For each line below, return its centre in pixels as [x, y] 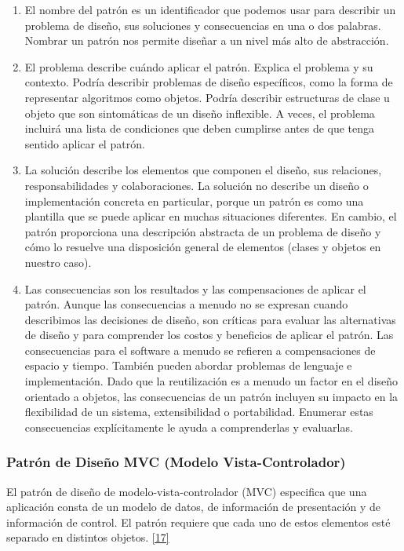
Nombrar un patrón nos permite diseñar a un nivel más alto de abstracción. [207, 40]
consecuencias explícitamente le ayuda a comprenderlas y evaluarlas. [189, 427]
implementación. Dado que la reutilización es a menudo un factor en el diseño [211, 381]
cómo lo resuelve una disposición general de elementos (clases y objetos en [203, 247]
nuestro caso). [58, 262]
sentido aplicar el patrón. [85, 143]
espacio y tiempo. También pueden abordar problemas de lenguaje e [188, 365]
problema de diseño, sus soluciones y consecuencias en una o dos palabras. [203, 25]
